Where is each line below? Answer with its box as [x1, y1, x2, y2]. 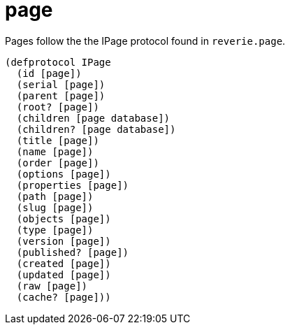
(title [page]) [16, 134, 99, 146]
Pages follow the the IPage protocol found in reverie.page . [5, 34, 286, 47]
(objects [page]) [16, 213, 111, 224]
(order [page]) [16, 157, 99, 168]
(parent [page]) [16, 89, 106, 101]
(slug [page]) [16, 201, 94, 213]
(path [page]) [16, 190, 94, 202]
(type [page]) [16, 224, 94, 236]
